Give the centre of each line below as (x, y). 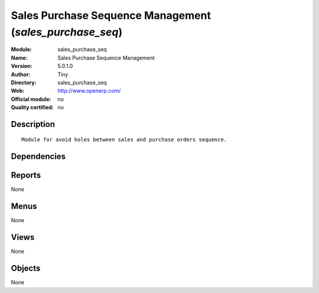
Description (33, 124)
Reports (26, 175)
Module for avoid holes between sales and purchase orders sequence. (124, 140)
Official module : (31, 99)
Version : (22, 66)
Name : (19, 58)
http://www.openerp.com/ (89, 91)
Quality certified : (32, 108)
